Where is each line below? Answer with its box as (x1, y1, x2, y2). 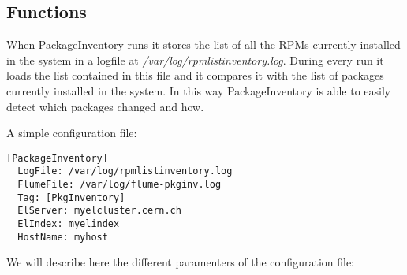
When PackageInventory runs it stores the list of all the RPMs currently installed (6, 36, 401, 53)
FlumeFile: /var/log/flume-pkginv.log (17, 179, 222, 191)
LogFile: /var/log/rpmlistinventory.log (17, 165, 233, 177)
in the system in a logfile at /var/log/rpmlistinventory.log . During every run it (6, 51, 384, 68)
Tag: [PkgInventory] (17, 191, 125, 203)
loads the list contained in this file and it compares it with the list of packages (6, 67, 384, 84)
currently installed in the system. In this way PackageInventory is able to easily (6, 82, 391, 98)
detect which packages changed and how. (6, 98, 204, 114)
